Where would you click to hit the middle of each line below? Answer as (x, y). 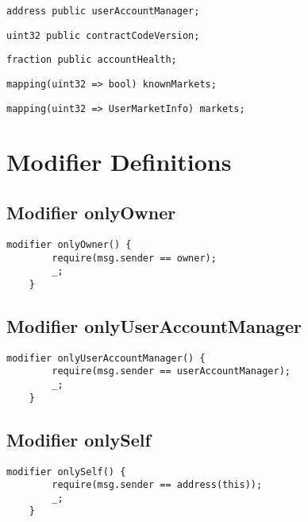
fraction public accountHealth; (92, 60)
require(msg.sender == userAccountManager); (171, 371)
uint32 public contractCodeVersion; (103, 35)
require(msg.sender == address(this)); (157, 485)
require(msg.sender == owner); (134, 258)
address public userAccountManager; (103, 11)
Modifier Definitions (119, 162)
